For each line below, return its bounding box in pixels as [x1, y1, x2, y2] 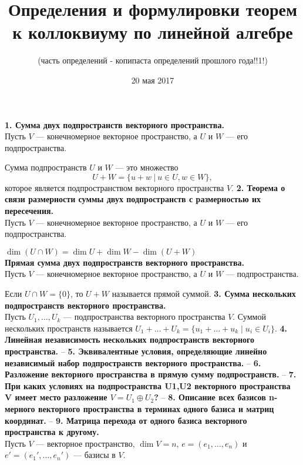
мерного [5, 402, 35, 414]
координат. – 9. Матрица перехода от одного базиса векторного [5, 414, 247, 426]
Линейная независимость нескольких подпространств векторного [5, 333, 255, 346]
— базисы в [73, 449, 116, 461]
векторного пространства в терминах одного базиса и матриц [38, 402, 274, 414]
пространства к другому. [5, 426, 99, 438]
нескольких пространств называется [5, 322, 133, 334]
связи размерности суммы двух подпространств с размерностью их [5, 193, 261, 205]
